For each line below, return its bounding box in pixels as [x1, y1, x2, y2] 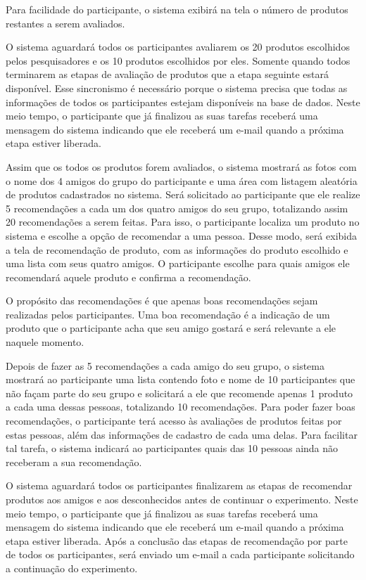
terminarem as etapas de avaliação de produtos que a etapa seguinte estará [6, 67, 329, 82]
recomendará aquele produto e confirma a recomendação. [6, 269, 251, 284]
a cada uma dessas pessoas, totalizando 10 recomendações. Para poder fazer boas [6, 399, 355, 414]
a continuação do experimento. [6, 560, 138, 575]
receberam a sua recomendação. [6, 454, 142, 469]
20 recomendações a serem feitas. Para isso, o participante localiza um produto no [6, 214, 360, 229]
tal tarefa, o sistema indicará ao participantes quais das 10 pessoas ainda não [6, 441, 339, 456]
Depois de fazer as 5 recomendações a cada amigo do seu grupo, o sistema [6, 358, 324, 373]
